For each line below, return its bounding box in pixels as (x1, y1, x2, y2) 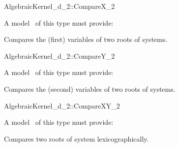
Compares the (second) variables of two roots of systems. (4, 83, 176, 94)
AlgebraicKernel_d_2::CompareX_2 (4, 1, 115, 11)
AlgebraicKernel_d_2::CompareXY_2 (4, 100, 120, 110)
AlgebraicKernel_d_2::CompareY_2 (4, 50, 115, 61)
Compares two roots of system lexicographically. (4, 133, 149, 144)
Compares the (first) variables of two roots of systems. (4, 34, 168, 44)
